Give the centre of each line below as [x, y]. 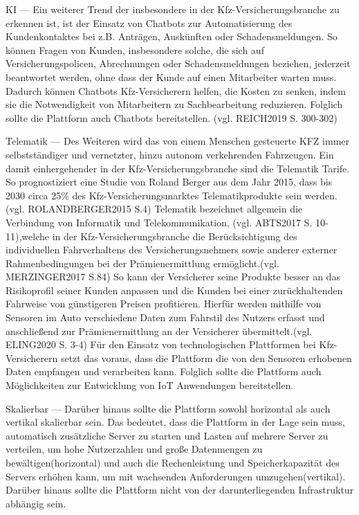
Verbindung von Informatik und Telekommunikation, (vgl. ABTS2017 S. [159, 222]
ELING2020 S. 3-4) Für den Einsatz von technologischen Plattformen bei [161, 344]
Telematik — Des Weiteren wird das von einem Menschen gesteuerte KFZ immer [177, 141]
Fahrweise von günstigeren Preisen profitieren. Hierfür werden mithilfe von [164, 304]
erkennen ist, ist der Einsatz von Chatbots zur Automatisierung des [149, 22]
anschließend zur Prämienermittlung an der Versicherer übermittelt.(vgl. [159, 331]
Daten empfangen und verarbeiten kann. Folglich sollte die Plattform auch [164, 371]
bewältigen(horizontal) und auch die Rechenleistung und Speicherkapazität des [173, 462]
